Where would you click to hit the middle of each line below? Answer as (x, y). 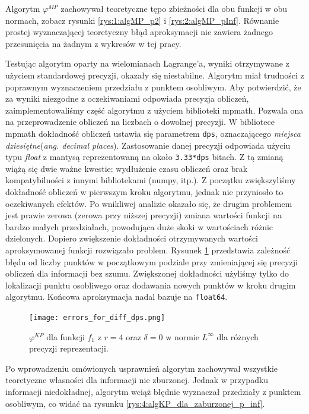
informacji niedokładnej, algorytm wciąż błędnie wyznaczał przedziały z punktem (153, 392)
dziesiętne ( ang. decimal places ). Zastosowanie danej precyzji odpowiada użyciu (148, 145)
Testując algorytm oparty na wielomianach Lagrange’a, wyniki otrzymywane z (147, 63)
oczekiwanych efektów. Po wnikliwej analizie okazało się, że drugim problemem (149, 203)
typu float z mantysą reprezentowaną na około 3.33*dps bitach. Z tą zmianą (144, 157)
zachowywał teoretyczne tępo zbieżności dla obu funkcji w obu (174, 8)
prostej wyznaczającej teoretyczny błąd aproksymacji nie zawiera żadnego (139, 32)
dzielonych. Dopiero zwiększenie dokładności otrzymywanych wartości (132, 238)
